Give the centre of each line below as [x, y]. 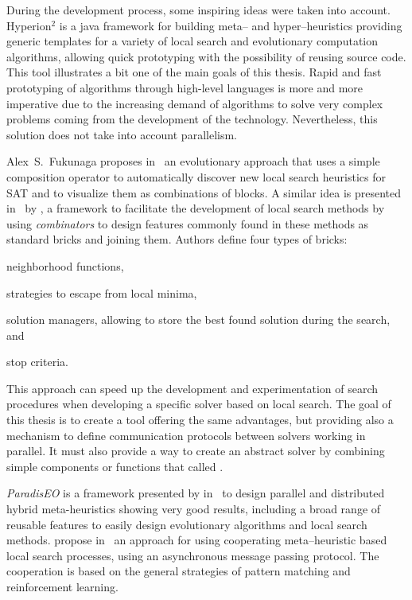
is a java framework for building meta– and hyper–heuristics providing [231, 25]
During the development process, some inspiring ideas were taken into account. [198, 10]
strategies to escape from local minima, [102, 292]
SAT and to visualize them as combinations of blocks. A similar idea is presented [204, 192]
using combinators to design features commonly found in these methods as [188, 223]
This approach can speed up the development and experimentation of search [192, 388]
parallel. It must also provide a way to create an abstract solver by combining [196, 451]
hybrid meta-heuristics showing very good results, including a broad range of [194, 509]
